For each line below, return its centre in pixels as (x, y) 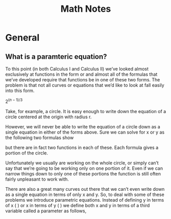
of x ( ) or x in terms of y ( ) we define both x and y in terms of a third (78, 205)
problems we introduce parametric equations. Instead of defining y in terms (85, 200)
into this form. (20, 91)
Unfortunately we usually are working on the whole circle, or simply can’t (82, 163)
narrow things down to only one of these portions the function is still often (83, 173)
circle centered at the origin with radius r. (48, 117)
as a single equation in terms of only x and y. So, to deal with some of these (85, 194)
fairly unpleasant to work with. (37, 179)
